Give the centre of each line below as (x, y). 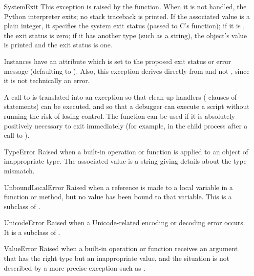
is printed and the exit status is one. (58, 45)
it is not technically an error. (47, 80)
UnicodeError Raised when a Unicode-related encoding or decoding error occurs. (125, 223)
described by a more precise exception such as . (75, 267)
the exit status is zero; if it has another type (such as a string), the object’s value (126, 35)
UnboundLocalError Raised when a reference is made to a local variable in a (118, 187)
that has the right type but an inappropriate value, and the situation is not (117, 258)
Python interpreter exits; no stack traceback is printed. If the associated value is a (127, 16)
